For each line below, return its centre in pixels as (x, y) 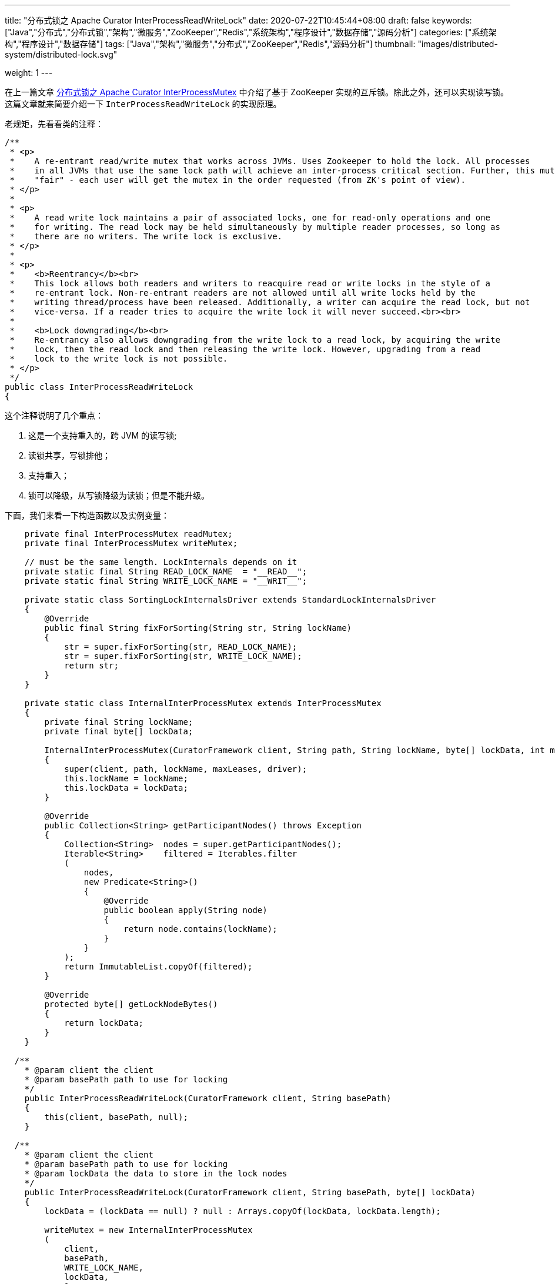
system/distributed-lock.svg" (61, 54)
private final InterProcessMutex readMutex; (128, 534)
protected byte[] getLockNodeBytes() (131, 1004)
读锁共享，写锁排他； (69, 455)
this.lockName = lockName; (126, 778)
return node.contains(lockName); (200, 929)
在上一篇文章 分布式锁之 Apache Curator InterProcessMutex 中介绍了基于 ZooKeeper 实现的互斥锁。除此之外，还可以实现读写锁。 (257, 92)
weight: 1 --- (29, 73)
